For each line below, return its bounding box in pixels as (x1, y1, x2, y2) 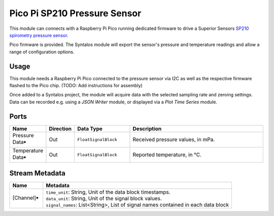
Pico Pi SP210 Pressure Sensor (9, 8, 142, 19)
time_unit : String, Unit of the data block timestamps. (46, 189, 171, 196)
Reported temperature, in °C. (132, 151, 201, 158)
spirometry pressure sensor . (9, 32, 68, 38)
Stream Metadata (9, 169, 65, 177)
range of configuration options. (9, 49, 75, 55)
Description (132, 125, 162, 132)
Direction (49, 125, 72, 132)
